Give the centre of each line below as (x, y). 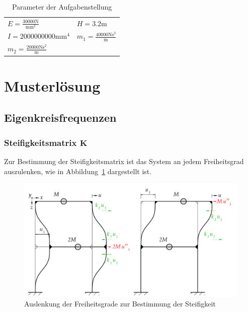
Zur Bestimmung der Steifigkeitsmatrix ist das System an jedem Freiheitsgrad (124, 161)
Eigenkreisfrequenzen (60, 118)
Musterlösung (52, 85)
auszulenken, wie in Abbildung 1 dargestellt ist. (78, 171)
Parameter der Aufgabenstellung (62, 7)
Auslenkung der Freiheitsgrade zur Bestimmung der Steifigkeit (120, 304)
